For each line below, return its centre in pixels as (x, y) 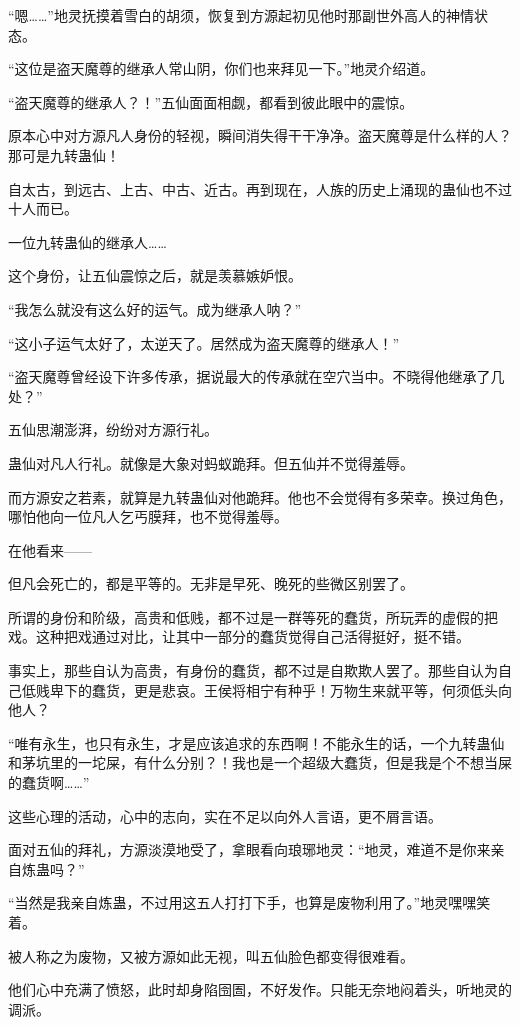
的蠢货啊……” (49, 782)
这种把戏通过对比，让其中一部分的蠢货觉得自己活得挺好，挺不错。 (252, 636)
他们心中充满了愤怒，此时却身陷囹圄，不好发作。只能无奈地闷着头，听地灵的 (260, 989)
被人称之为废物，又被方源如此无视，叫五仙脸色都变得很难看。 (211, 955)
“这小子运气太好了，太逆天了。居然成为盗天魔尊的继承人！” (204, 342)
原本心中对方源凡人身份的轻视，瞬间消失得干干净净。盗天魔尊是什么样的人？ (260, 135)
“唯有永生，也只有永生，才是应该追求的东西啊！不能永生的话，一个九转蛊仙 (256, 742)
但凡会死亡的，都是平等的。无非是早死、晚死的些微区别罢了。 (211, 583)
